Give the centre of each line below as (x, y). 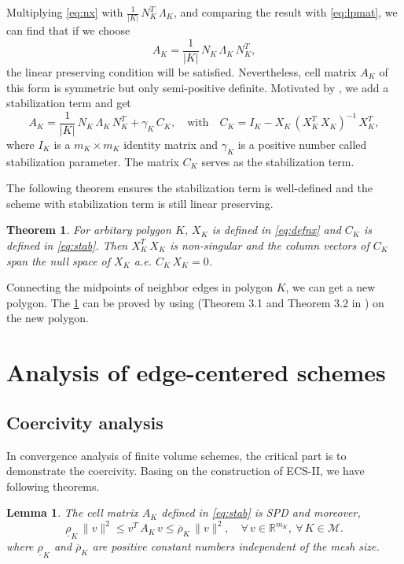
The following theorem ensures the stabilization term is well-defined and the (189, 188)
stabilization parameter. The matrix (93, 161)
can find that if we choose (68, 30)
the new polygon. (48, 318)
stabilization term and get (69, 103)
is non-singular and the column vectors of (269, 245)
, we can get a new (331, 287)
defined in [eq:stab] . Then (67, 245)
